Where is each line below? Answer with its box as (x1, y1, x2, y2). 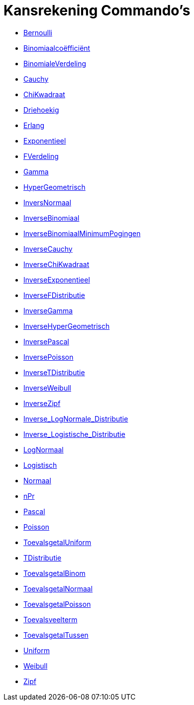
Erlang (23, 121, 45, 130)
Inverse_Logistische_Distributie (23, 429, 125, 438)
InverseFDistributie (23, 290, 85, 299)
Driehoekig (23, 105, 59, 114)
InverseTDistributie (23, 368, 85, 377)
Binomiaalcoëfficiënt (23, 43, 91, 52)
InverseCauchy (23, 244, 73, 253)
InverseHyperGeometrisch (23, 321, 110, 330)
